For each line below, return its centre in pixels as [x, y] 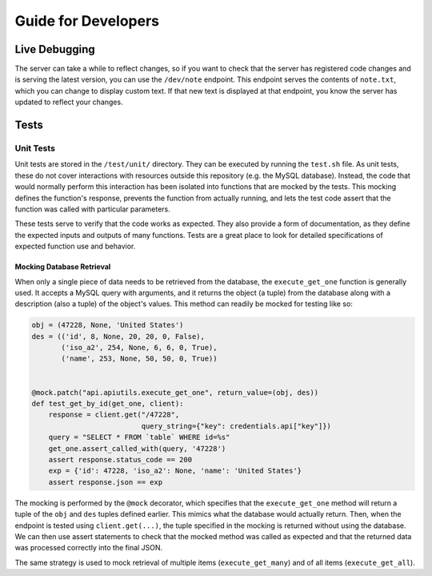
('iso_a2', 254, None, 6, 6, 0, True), [139, 348]
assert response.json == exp [106, 482]
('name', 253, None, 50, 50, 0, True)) [139, 359]
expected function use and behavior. [75, 246]
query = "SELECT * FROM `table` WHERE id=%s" [139, 437]
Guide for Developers [87, 21]
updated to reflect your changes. [69, 102]
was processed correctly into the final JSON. [89, 548]
